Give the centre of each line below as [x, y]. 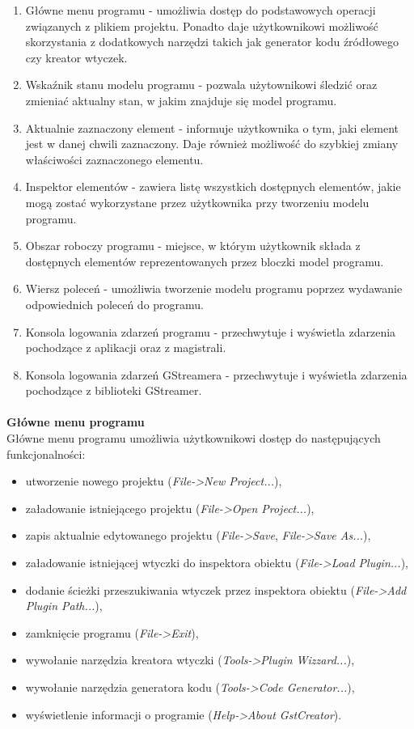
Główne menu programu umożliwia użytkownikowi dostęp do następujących [194, 438]
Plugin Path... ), [64, 606]
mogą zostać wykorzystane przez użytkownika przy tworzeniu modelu [197, 202]
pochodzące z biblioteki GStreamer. [114, 390]
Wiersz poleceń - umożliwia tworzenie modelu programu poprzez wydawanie [214, 288]
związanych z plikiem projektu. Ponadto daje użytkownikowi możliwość [202, 25]
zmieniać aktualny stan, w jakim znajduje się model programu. [181, 100]
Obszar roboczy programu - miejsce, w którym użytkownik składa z [193, 246]
